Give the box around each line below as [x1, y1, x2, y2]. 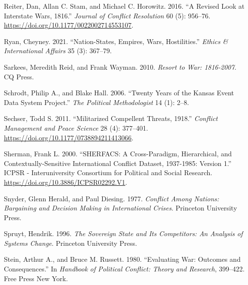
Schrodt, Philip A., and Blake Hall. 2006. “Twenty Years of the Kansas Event [4, 88, 234, 98]
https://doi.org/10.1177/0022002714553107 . [4, 20, 134, 30]
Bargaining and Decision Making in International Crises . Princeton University [4, 203, 237, 213]
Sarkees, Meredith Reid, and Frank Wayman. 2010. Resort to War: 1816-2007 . [4, 61, 236, 72]
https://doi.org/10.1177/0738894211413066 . [4, 132, 134, 142]
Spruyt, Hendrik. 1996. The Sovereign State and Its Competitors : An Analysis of [4, 228, 243, 239]
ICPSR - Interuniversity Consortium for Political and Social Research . [4, 167, 213, 178]
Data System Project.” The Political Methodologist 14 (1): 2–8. [4, 97, 189, 107]
